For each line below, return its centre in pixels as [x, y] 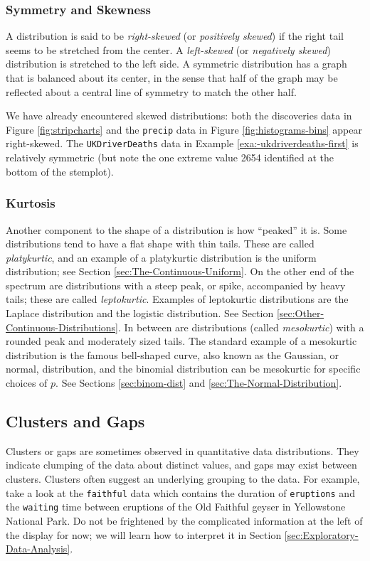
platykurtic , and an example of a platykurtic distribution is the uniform [161, 257]
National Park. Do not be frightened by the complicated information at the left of [184, 520]
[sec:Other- [300, 313]
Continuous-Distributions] [62, 327]
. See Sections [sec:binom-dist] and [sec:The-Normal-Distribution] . [199, 383]
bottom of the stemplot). [60, 171]
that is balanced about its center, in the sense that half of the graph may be [172, 78]
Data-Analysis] [38, 549]
